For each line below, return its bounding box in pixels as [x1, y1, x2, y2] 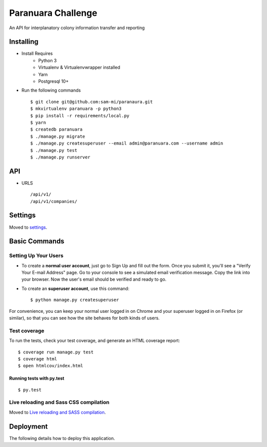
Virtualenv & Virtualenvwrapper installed [38, 64, 121, 70]
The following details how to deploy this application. [9, 435, 115, 441]
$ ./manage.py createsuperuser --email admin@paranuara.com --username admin [30, 141, 223, 146]
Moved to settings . [9, 224, 47, 230]
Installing [9, 38, 39, 46]
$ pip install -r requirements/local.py [30, 113, 130, 118]
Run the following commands [21, 87, 81, 94]
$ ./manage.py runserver [30, 154, 90, 160]
